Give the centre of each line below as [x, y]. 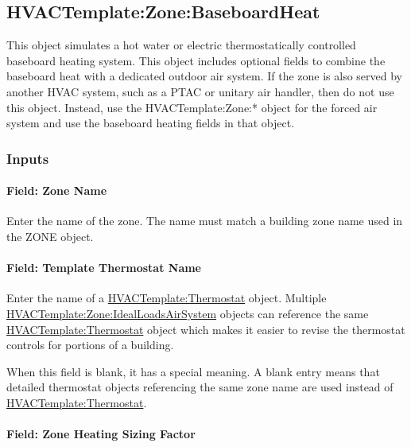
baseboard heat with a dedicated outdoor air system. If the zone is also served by [204, 76]
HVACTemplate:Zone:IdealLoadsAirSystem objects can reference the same [188, 313]
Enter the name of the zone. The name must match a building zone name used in [205, 221]
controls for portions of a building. [90, 345]
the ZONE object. [50, 236]
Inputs [28, 158]
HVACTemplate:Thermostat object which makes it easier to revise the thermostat [206, 329]
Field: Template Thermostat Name [104, 268]
